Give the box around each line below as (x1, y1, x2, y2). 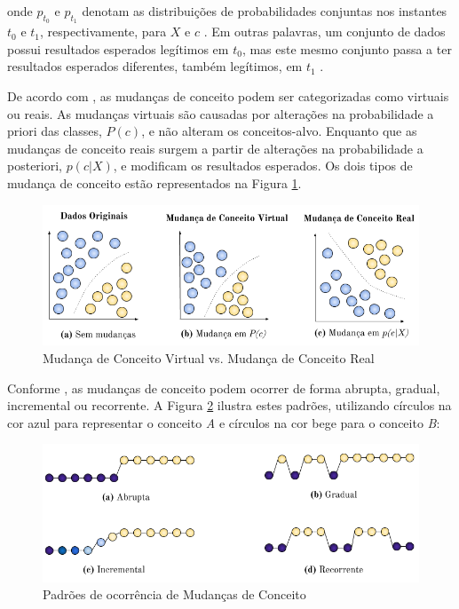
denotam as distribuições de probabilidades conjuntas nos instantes (82, 2, 447, 20)
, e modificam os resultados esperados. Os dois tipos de (113, 156, 413, 175)
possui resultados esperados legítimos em (7, 39, 229, 58)
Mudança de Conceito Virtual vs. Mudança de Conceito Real (43, 348, 375, 367)
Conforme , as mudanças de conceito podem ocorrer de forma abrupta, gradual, (7, 378, 440, 397)
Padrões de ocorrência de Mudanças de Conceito (43, 585, 306, 604)
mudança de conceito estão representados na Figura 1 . (7, 173, 302, 192)
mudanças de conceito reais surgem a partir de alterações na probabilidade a (7, 138, 423, 157)
